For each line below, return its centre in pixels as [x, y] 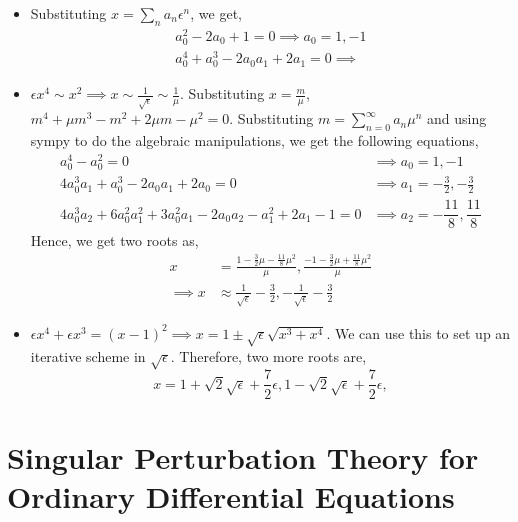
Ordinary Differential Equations [231, 495]
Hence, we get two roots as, [114, 240]
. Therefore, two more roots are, [268, 355]
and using [457, 118]
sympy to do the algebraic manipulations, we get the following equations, [254, 140]
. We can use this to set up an [418, 332]
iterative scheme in [88, 355]
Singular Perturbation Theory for [243, 456]
